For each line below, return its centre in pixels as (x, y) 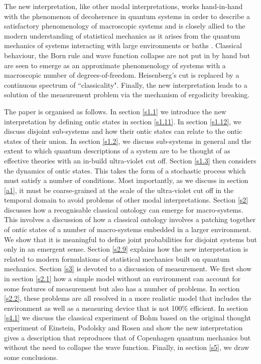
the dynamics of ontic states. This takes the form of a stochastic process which (125, 170)
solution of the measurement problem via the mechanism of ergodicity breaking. (127, 95)
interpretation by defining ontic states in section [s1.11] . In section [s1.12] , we (123, 121)
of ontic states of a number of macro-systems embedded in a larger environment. (128, 229)
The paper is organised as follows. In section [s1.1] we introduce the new (115, 111)
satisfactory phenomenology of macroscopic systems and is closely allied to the (125, 26)
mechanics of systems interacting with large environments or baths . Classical (123, 45)
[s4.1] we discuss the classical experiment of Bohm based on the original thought (127, 318)
